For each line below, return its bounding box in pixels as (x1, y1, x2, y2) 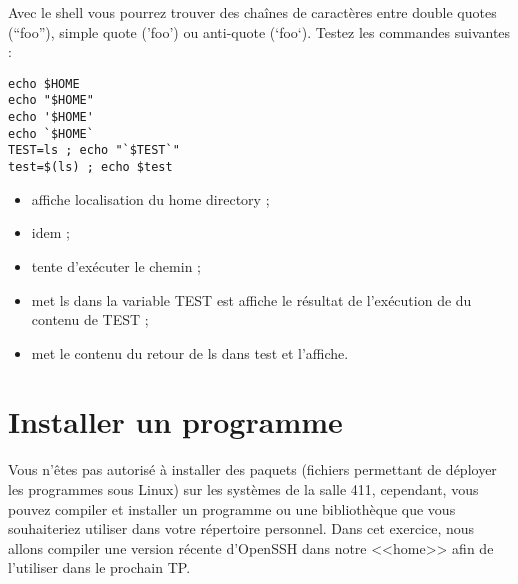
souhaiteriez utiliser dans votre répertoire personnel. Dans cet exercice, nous (8, 518, 475, 539)
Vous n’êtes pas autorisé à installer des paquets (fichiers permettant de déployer (8, 459, 497, 480)
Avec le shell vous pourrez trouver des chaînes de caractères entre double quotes (8, 2, 497, 22)
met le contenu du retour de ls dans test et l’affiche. (31, 342, 349, 363)
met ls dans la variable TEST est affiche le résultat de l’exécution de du (31, 289, 472, 310)
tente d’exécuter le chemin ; (31, 255, 201, 276)
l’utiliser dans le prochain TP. (8, 557, 191, 578)
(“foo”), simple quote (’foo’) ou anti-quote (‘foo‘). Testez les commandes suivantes (8, 21, 511, 42)
